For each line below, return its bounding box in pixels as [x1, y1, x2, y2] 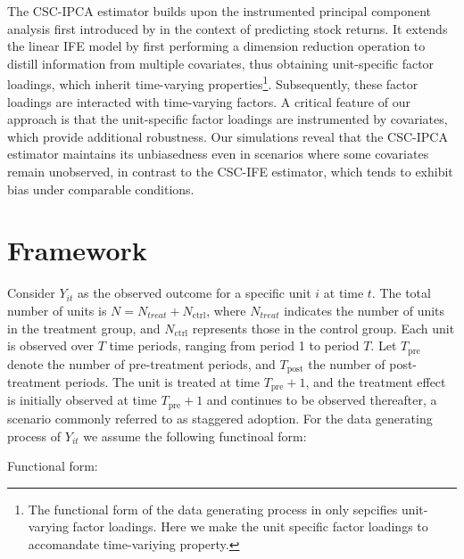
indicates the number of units [284, 300, 445, 319]
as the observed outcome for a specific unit [77, 284, 311, 302]
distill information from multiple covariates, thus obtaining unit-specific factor [7, 53, 435, 72]
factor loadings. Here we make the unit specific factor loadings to [72, 517, 428, 536]
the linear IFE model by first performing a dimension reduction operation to [7, 37, 426, 55]
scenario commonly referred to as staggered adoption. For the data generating [7, 408, 433, 427]
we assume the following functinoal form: [83, 426, 307, 445]
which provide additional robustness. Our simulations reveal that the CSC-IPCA [7, 127, 448, 145]
